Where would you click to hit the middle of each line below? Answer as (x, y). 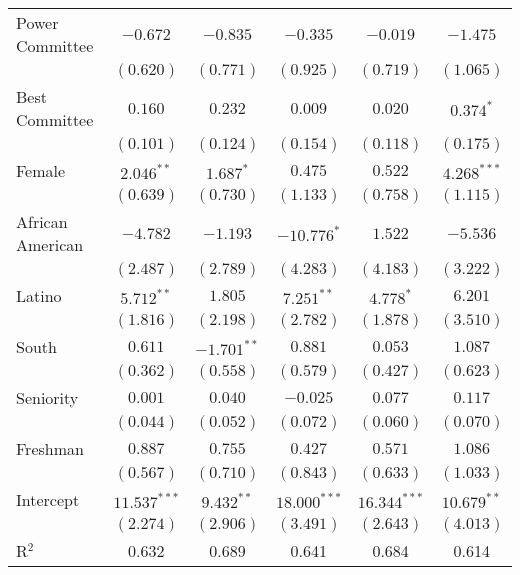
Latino (39, 295)
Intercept (48, 499)
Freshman (50, 448)
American (50, 244)
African (42, 221)
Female (41, 170)
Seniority (47, 397)
